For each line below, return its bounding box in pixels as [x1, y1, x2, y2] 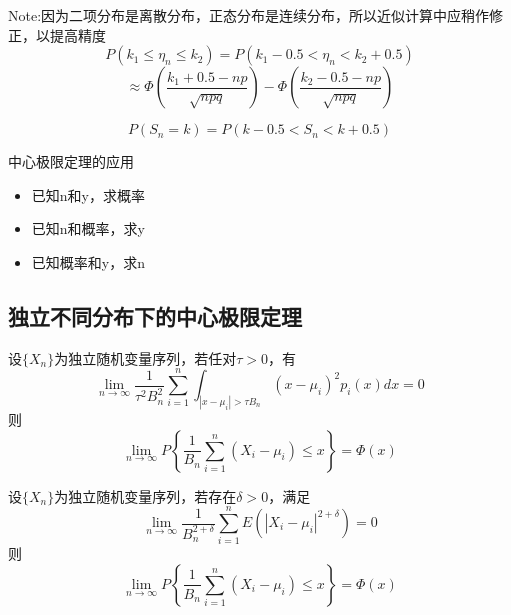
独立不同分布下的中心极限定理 [8, 300, 302, 331]
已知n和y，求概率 [31, 184, 145, 205]
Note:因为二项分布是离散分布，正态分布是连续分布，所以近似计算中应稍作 [8, 5, 490, 25]
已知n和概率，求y [31, 218, 145, 239]
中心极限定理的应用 [8, 151, 134, 172]
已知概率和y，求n [31, 251, 145, 272]
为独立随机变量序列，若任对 [54, 347, 237, 368]
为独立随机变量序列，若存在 [54, 485, 237, 506]
